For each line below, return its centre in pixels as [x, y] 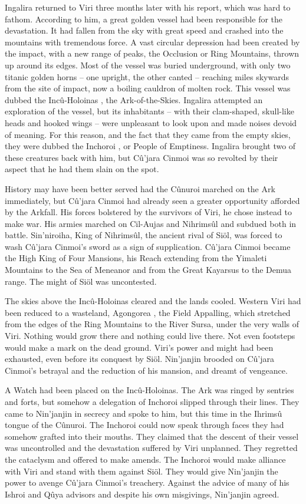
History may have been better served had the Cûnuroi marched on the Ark [140, 188]
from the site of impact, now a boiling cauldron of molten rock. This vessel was [148, 88]
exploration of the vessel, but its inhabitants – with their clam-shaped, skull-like [149, 111]
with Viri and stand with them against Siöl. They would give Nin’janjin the [142, 471]
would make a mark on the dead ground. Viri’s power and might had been [139, 347]
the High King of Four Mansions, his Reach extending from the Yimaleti [136, 258]
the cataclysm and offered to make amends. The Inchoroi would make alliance [145, 459]
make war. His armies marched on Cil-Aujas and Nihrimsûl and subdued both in [151, 223]
